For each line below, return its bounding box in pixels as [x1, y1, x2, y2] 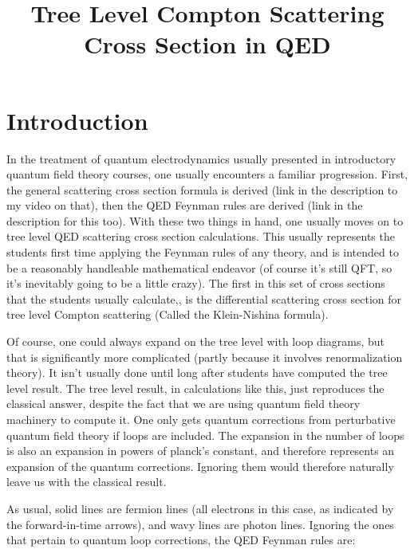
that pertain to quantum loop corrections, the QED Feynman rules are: [6, 531, 356, 548]
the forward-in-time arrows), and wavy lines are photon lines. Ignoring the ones [6, 516, 394, 532]
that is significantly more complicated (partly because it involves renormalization [6, 348, 403, 365]
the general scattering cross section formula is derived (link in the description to [6, 181, 398, 198]
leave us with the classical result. [6, 473, 167, 490]
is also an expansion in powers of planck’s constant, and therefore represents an [6, 442, 395, 459]
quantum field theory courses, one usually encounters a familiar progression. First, [6, 166, 408, 182]
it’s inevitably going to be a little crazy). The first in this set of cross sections [6, 275, 385, 292]
